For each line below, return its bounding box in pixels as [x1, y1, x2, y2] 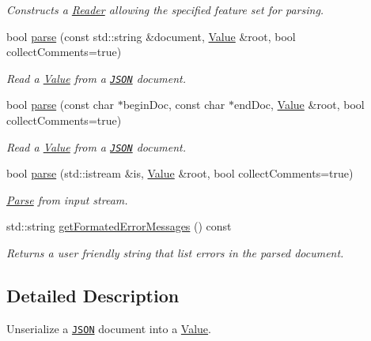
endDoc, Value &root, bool [233, 96, 365, 113]
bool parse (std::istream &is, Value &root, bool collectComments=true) [6, 165, 354, 182]
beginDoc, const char [123, 96, 225, 113]
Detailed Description [6, 283, 180, 308]
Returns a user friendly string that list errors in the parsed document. [6, 245, 344, 261]
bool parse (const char [6, 96, 114, 113]
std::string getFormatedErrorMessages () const [6, 218, 232, 234]
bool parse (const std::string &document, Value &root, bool [6, 28, 296, 44]
